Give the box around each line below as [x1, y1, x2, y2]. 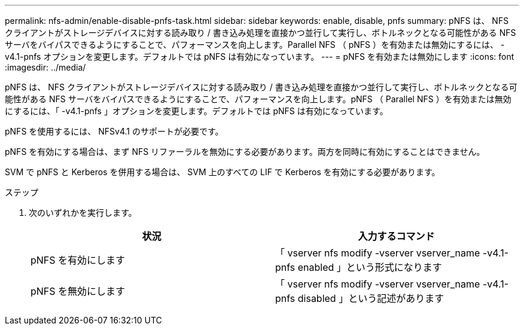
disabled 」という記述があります [297, 292, 444, 304]
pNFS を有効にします [31, 254, 126, 266]
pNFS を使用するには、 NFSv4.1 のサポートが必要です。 [5, 126, 224, 136]
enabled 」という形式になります [297, 261, 442, 273]
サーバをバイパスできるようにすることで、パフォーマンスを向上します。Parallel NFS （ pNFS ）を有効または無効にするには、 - [5, 39, 505, 50]
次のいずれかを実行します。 [29, 207, 137, 218]
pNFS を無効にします [31, 285, 126, 297]
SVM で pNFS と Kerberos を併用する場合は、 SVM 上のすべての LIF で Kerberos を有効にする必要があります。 [5, 167, 440, 177]
